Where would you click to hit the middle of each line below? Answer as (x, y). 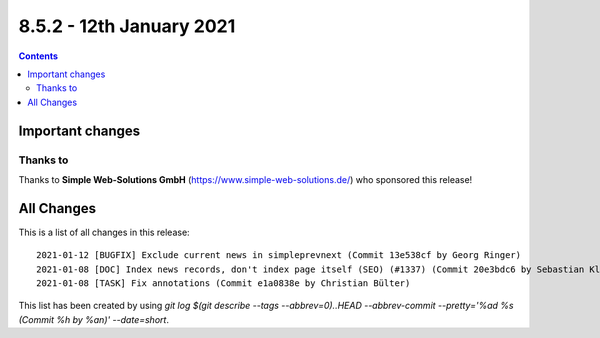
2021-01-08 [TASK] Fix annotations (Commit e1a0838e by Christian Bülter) (223, 283)
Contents (38, 56)
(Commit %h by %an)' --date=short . (94, 319)
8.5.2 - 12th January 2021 (127, 26)
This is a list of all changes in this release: (104, 232)
